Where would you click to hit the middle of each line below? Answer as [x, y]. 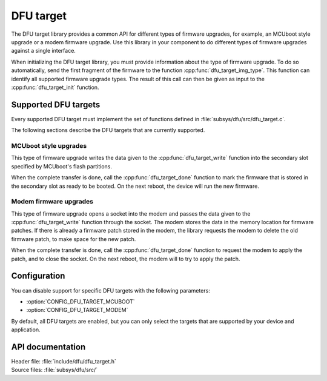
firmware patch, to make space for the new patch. [74, 239]
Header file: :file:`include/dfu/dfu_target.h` [64, 361]
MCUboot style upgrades [49, 145]
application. [26, 330]
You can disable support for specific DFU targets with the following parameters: [111, 290]
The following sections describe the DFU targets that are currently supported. [108, 130]
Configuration [38, 276]
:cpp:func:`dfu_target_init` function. [55, 87]
